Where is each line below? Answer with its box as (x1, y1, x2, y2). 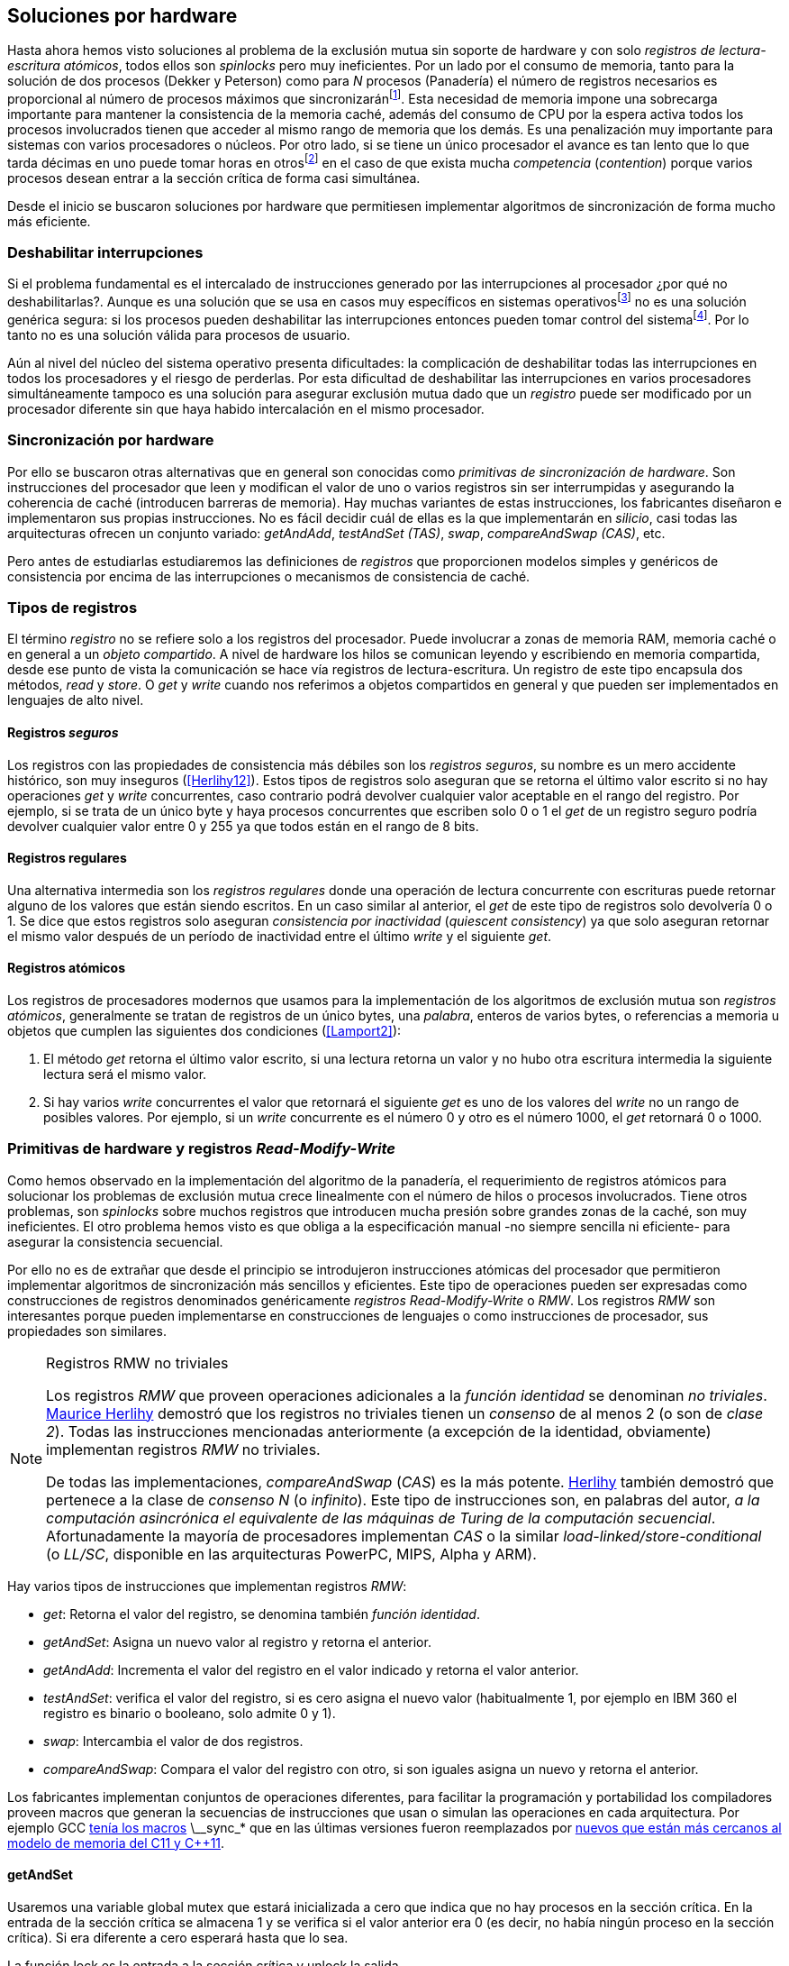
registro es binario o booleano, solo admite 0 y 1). (43, 1705, 336, 1721)
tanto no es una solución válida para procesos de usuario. (7, 326, 350, 343)
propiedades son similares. (7, 1322, 167, 1339)
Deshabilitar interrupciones (7, 243, 204, 262)
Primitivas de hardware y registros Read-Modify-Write (7, 1139, 395, 1158)
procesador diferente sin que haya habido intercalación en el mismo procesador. (7, 400, 485, 416)
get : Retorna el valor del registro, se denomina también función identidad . (43, 1605, 480, 1622)
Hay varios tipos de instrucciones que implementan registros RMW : (7, 1577, 407, 1594)
